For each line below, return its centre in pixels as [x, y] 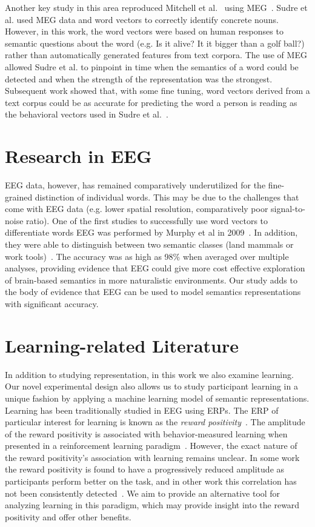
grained [19, 197]
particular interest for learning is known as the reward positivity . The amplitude [155, 422]
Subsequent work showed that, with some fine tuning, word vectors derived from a [157, 91]
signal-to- [288, 209]
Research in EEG [78, 156]
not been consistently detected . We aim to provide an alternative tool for [143, 493]
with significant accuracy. [52, 303]
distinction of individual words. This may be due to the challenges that [167, 197]
